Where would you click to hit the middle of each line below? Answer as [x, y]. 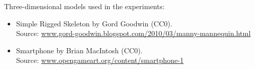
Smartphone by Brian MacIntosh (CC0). [79, 50]
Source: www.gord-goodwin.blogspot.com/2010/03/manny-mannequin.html [133, 33]
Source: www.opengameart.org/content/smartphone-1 [100, 60]
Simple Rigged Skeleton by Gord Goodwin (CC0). [94, 23]
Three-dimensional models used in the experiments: [84, 6]
